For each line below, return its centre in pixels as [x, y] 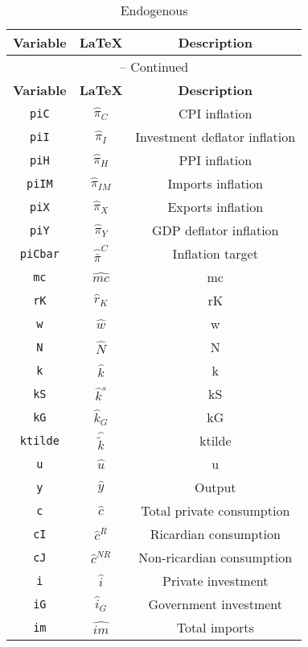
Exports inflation [216, 207]
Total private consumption [216, 510]
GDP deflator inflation [215, 230]
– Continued [154, 66]
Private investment [216, 581]
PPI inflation [216, 160]
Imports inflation [215, 183]
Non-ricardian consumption [216, 557]
